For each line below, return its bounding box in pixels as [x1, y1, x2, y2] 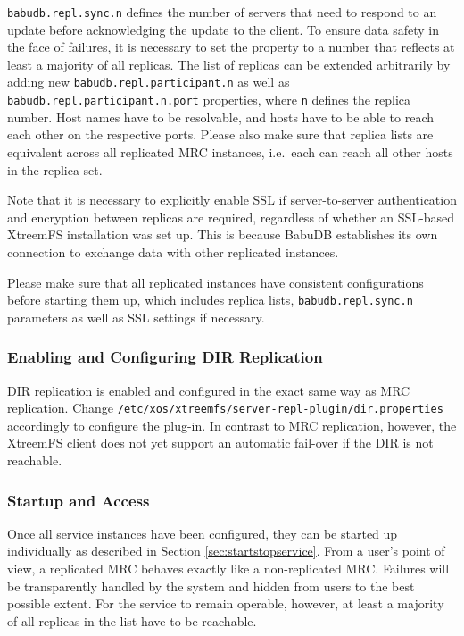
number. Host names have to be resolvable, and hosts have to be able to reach [7, 107, 435, 126]
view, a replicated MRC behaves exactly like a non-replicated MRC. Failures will [7, 559, 450, 577]
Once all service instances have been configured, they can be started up [7, 523, 398, 542]
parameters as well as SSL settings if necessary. [7, 307, 265, 326]
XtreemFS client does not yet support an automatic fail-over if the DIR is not [7, 433, 434, 452]
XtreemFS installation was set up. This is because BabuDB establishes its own [7, 225, 438, 244]
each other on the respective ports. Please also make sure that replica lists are [7, 125, 434, 144]
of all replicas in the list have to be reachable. [7, 611, 257, 630]
